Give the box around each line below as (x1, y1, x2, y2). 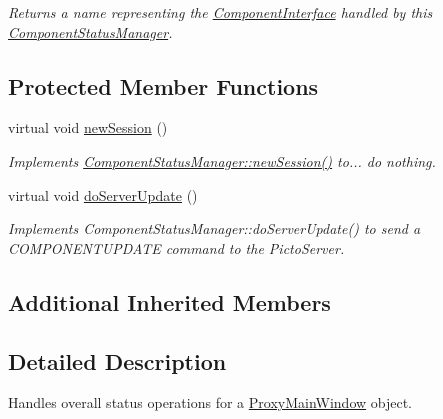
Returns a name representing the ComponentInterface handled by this (8, 2, 433, 22)
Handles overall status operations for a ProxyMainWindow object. (8, 392, 413, 413)
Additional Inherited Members (8, 286, 331, 317)
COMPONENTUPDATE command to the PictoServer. (8, 237, 345, 258)
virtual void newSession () (8, 117, 168, 138)
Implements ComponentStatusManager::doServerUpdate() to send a (8, 218, 421, 239)
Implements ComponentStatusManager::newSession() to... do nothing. (8, 150, 436, 171)
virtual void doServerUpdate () (8, 184, 198, 205)
